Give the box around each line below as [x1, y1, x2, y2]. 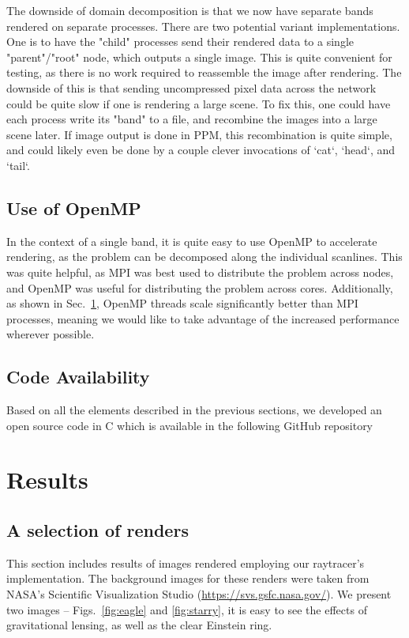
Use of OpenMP [6, 195, 141, 220]
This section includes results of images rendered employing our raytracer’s [6, 554, 365, 571]
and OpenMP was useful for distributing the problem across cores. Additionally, [6, 279, 393, 296]
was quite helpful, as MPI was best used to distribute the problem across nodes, [6, 263, 394, 280]
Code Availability [6, 364, 150, 389]
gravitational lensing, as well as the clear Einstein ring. [6, 617, 272, 633]
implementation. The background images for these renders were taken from [6, 570, 370, 587]
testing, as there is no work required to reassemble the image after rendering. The [6, 64, 402, 81]
